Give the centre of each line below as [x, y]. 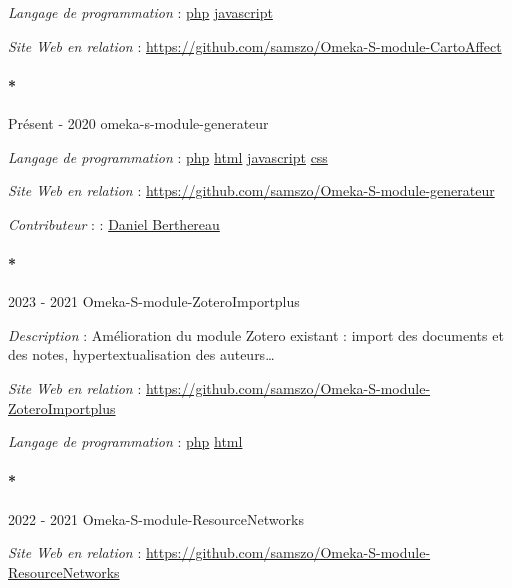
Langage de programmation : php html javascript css [168, 156]
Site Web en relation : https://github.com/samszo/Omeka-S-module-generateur [251, 190]
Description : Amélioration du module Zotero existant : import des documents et [256, 334]
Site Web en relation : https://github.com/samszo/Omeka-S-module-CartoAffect [255, 45]
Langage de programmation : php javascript [140, 12]
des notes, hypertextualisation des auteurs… [141, 354]
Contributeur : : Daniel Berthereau [114, 223]
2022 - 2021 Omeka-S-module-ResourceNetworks [156, 518]
